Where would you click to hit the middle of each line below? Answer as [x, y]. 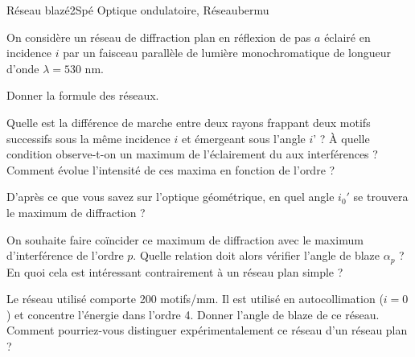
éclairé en [347, 37]
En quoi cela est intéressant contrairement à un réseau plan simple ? [175, 271]
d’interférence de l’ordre [65, 255]
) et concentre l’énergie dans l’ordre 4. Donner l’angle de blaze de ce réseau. [193, 314]
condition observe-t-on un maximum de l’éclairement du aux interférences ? [192, 154]
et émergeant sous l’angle [243, 138]
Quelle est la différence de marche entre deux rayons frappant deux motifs [189, 122]
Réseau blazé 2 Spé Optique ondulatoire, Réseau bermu [138, 10]
